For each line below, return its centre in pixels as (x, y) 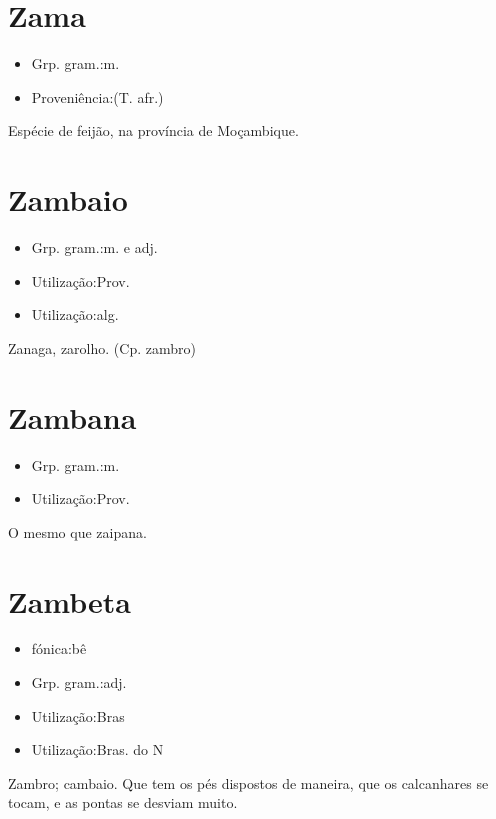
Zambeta (69, 600)
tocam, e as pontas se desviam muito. (123, 802)
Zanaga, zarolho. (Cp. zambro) (102, 347)
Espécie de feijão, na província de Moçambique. (153, 130)
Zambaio (68, 199)
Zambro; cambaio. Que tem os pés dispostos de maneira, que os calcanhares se (248, 782)
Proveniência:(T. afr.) (97, 96)
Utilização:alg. (75, 314)
